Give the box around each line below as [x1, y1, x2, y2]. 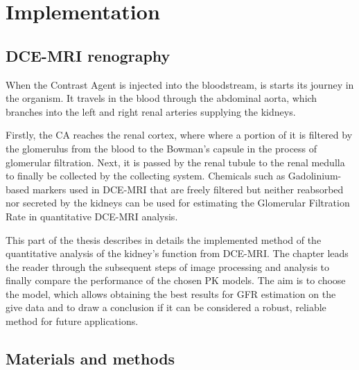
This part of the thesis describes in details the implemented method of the [6, 232, 322, 247]
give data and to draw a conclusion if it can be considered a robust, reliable [6, 300, 326, 315]
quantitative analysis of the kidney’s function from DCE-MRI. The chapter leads [6, 246, 349, 261]
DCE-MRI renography [6, 44, 170, 66]
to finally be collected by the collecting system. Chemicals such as [6, 168, 286, 183]
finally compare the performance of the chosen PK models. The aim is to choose [6, 273, 346, 288]
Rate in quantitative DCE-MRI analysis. [6, 209, 178, 223]
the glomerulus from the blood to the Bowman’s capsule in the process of [6, 141, 317, 155]
